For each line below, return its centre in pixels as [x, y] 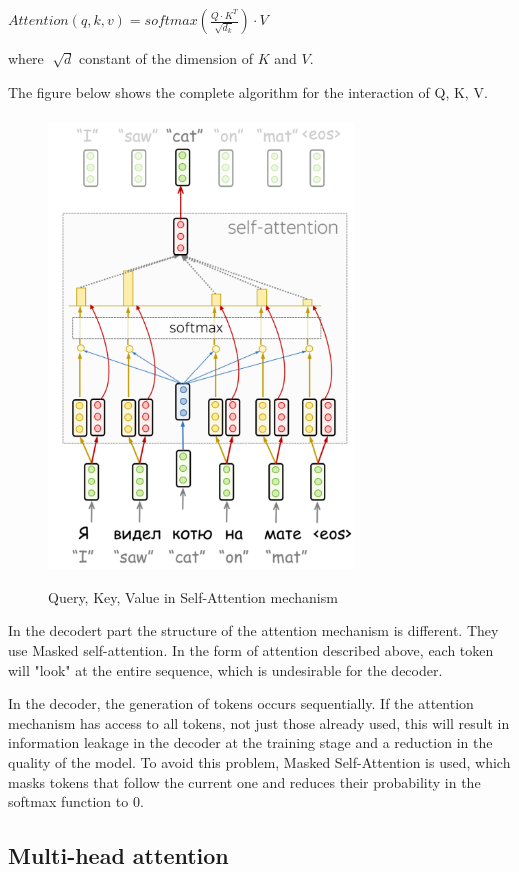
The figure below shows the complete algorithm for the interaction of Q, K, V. [248, 91]
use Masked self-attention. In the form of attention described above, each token [251, 649]
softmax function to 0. [76, 801]
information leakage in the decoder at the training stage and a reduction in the [250, 742]
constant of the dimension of [166, 58]
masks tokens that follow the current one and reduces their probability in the [244, 781]
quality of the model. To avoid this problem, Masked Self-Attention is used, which [259, 761]
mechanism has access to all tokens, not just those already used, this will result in [259, 722]
